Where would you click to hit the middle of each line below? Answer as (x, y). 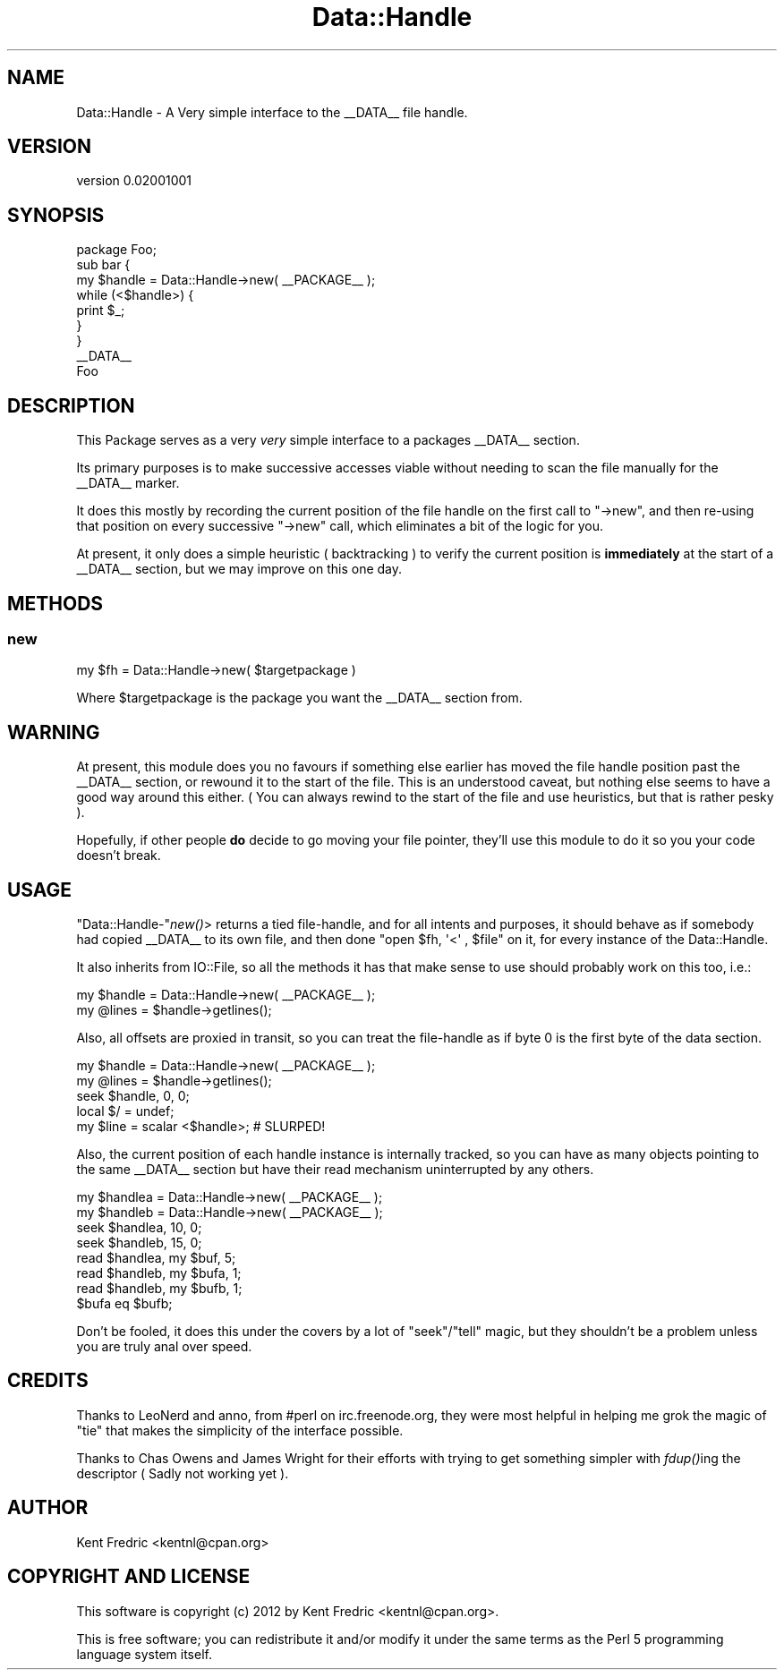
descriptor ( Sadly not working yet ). (183, 1473)
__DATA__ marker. (128, 483)
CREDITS (48, 1381)
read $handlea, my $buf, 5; (156, 1258)
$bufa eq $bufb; (124, 1304)
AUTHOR (48, 1508)
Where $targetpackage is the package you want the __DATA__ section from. (299, 698)
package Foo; (116, 250)
